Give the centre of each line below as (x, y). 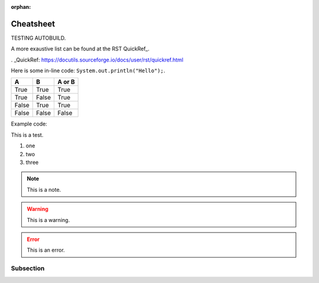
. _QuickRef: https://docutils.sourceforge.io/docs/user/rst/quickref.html (97, 60)
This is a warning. (48, 220)
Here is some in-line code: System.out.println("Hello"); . (88, 70)
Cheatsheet (33, 24)
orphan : (21, 7)
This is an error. (46, 250)
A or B (66, 82)
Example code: (29, 124)
